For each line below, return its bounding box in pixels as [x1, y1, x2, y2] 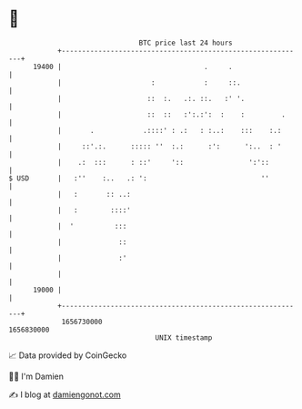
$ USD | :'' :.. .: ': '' [8, 173, 270, 183]
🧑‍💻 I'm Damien [8, 371, 65, 382]
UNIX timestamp [155, 332, 213, 343]
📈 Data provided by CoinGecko [8, 350, 127, 361]
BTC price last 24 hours [138, 38, 233, 47]
